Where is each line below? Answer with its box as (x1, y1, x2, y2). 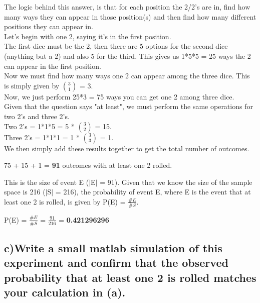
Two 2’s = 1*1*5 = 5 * (4, 121, 75, 131)
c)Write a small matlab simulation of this (4, 240, 222, 255)
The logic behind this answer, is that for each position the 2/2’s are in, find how (4, 2, 250, 12)
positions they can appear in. (4, 21, 93, 32)
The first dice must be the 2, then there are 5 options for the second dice (4, 41, 228, 51)
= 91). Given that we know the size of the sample (100, 176, 252, 187)
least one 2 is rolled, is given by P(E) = (4, 196, 126, 207)
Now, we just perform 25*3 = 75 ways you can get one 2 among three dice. (4, 91, 234, 102)
